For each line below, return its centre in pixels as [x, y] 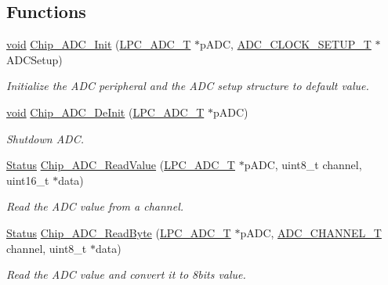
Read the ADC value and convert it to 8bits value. [126, 274]
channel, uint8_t [47, 248]
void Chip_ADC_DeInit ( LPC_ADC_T [105, 112]
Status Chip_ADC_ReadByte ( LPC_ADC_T [119, 232]
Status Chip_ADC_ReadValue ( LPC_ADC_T [121, 165]
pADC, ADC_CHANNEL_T [311, 232]
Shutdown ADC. [45, 138]
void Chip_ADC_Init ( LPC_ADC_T [99, 44]
